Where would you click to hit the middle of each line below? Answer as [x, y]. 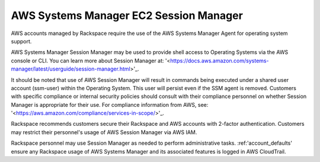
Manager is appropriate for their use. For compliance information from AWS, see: [110, 104]
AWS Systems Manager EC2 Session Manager [127, 15]
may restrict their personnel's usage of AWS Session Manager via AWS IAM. [104, 132]
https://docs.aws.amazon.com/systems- [219, 61]
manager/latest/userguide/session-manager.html [71, 69]
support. [21, 41]
